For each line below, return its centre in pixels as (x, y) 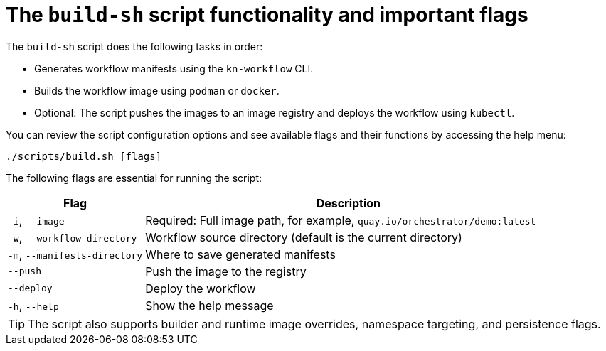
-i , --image (36, 220)
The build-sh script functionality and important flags (267, 15)
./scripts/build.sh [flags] (84, 156)
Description (349, 203)
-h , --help (33, 305)
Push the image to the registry (226, 271)
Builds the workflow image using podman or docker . (157, 90)
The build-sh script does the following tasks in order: (134, 46)
